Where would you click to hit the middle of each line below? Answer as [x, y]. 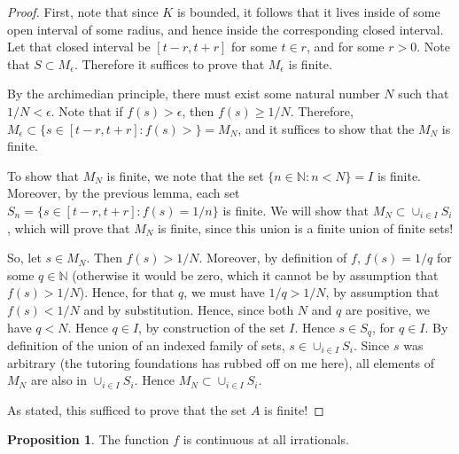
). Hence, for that [127, 292]
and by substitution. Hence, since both [189, 309]
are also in [59, 380]
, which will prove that [69, 227]
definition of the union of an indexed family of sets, [146, 344]
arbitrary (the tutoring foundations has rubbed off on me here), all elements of [221, 362]
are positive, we [387, 309]
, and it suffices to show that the [326, 128]
